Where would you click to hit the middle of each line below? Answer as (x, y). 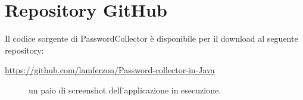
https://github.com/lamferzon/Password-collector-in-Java (110, 70)
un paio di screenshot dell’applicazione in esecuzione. (125, 90)
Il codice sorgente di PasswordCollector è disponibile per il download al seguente (151, 38)
